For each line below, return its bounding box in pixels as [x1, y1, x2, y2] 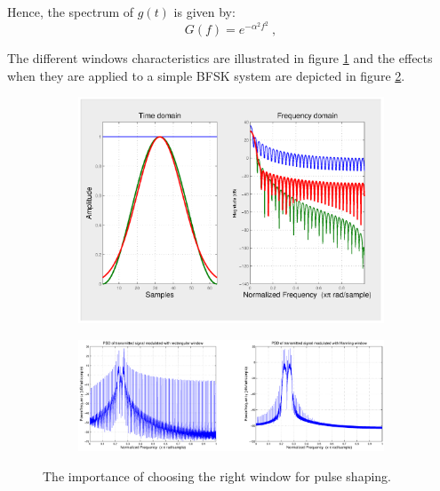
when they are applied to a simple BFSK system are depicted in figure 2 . [7, 66, 405, 84]
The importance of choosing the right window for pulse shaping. [43, 466, 391, 485]
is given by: [173, 3, 236, 20]
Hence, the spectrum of [7, 3, 134, 20]
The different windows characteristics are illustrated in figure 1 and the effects [7, 49, 433, 67]
